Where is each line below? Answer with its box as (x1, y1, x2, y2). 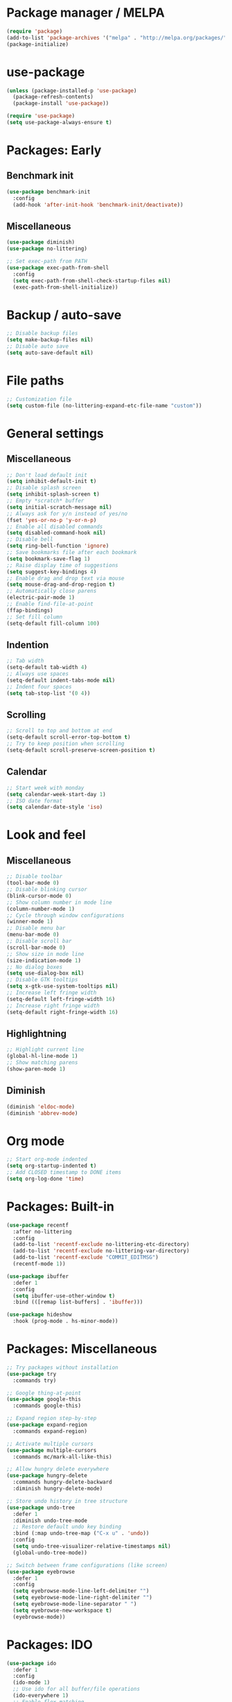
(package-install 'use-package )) (12, 100, 109, 107)
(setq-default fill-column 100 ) (6, 620, 100, 627)
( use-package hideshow (6, 1311, 72, 1318)
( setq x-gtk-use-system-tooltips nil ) (6, 983, 118, 990)
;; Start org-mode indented (6, 1156, 88, 1163)
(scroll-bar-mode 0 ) (6, 944, 66, 951)
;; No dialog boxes (6, 963, 63, 970)
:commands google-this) (12, 1402, 81, 1410)
